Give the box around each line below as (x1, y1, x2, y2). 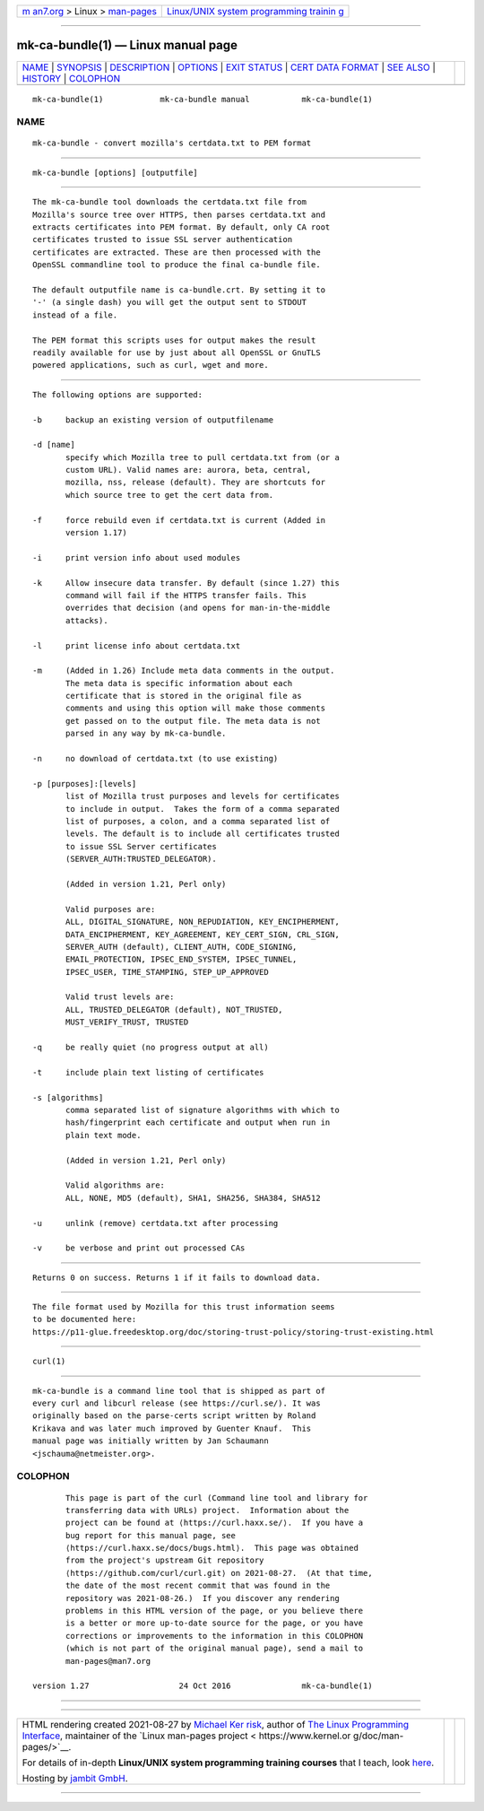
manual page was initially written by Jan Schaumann (32, 1436, 269, 1446)
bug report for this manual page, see (65, 1530, 237, 1540)
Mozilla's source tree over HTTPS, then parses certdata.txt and (32, 209, 326, 220)
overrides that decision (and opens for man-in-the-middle (65, 603, 331, 614)
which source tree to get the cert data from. (65, 490, 273, 500)
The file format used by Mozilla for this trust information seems (32, 1302, 335, 1312)
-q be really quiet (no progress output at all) (32, 1042, 269, 1053)
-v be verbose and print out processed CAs (32, 1243, 246, 1253)
